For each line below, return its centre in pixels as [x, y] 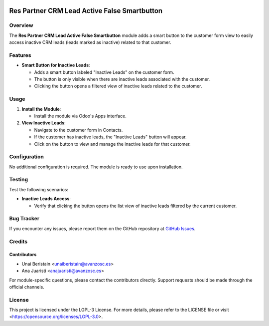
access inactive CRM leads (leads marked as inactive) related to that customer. [90, 42]
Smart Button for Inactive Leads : [56, 65]
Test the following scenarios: [39, 189]
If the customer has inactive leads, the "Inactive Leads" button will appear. [110, 137]
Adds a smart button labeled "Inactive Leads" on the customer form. [104, 72]
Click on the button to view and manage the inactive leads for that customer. [113, 144]
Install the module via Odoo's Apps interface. [80, 116]
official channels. [27, 287]
